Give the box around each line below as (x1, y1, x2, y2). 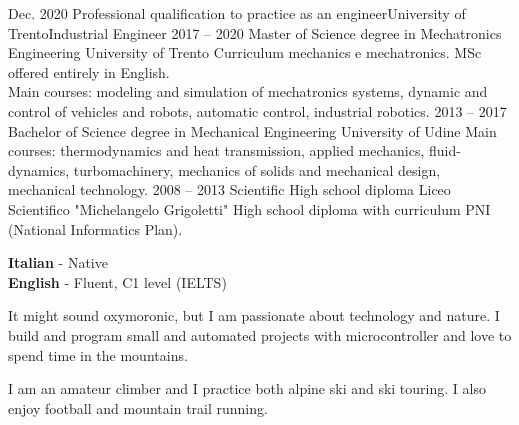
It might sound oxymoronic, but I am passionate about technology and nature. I (8, 305, 500, 326)
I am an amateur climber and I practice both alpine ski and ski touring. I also (8, 378, 486, 399)
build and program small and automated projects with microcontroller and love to (8, 324, 512, 345)
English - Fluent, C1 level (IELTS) (8, 271, 227, 292)
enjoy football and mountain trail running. (8, 397, 268, 418)
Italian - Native (8, 252, 108, 273)
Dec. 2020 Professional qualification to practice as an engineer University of (8, 3, 466, 23)
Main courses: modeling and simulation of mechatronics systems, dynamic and (8, 81, 488, 102)
